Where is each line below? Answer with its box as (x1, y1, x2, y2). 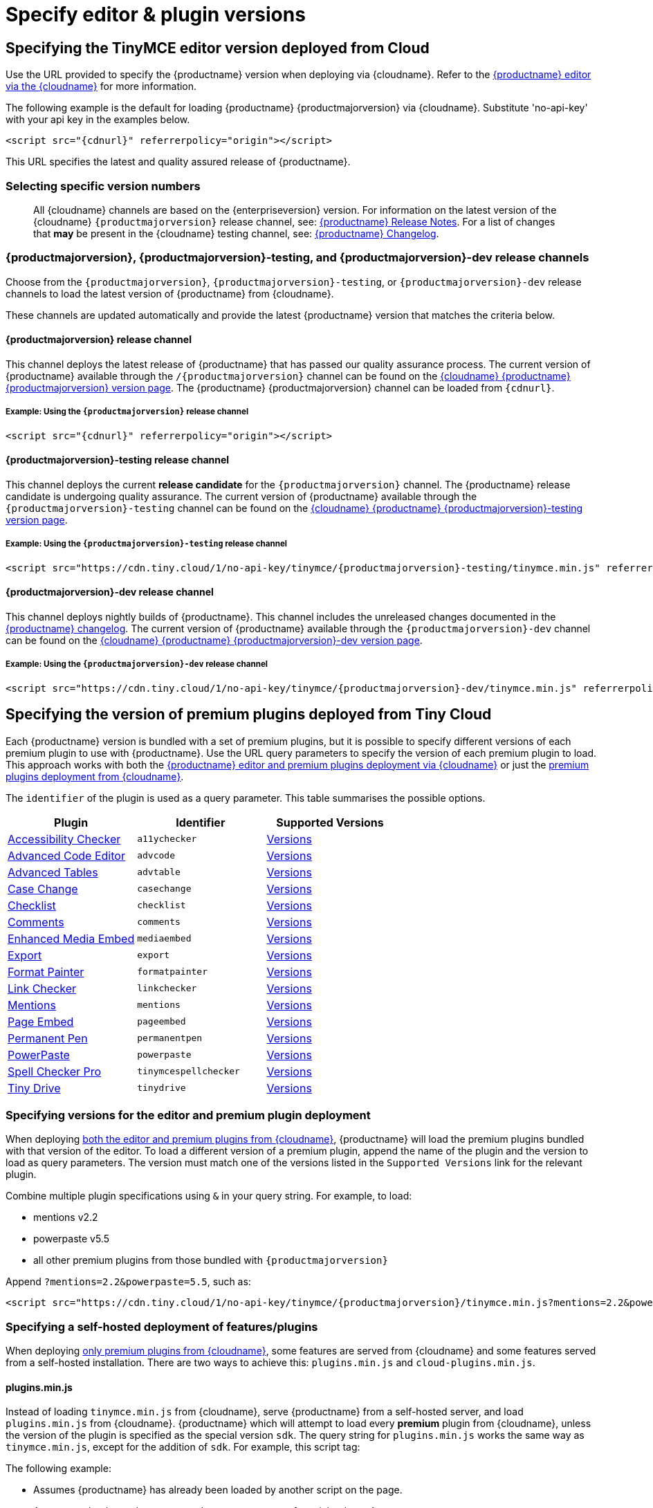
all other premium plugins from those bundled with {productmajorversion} (33, 1254, 388, 1267)
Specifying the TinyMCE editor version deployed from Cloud (6, 39, 430, 57)
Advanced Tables (8, 865, 98, 879)
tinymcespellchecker (137, 1066, 240, 1077)
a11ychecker (137, 834, 197, 845)
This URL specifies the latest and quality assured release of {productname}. (6, 156, 351, 168)
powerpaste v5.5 (33, 1233, 110, 1245)
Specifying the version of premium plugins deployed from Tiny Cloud (6, 706, 492, 724)
